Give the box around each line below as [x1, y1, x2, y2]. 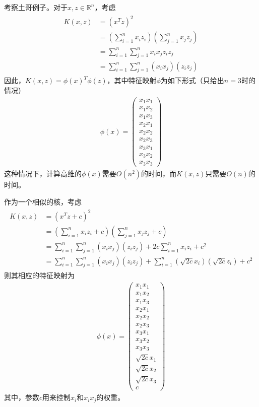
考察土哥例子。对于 [4, 2, 68, 12]
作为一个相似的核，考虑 [4, 196, 82, 207]
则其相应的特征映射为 [4, 270, 75, 281]
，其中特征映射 [107, 75, 157, 86]
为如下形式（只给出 [160, 75, 224, 86]
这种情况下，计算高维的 [4, 168, 82, 178]
